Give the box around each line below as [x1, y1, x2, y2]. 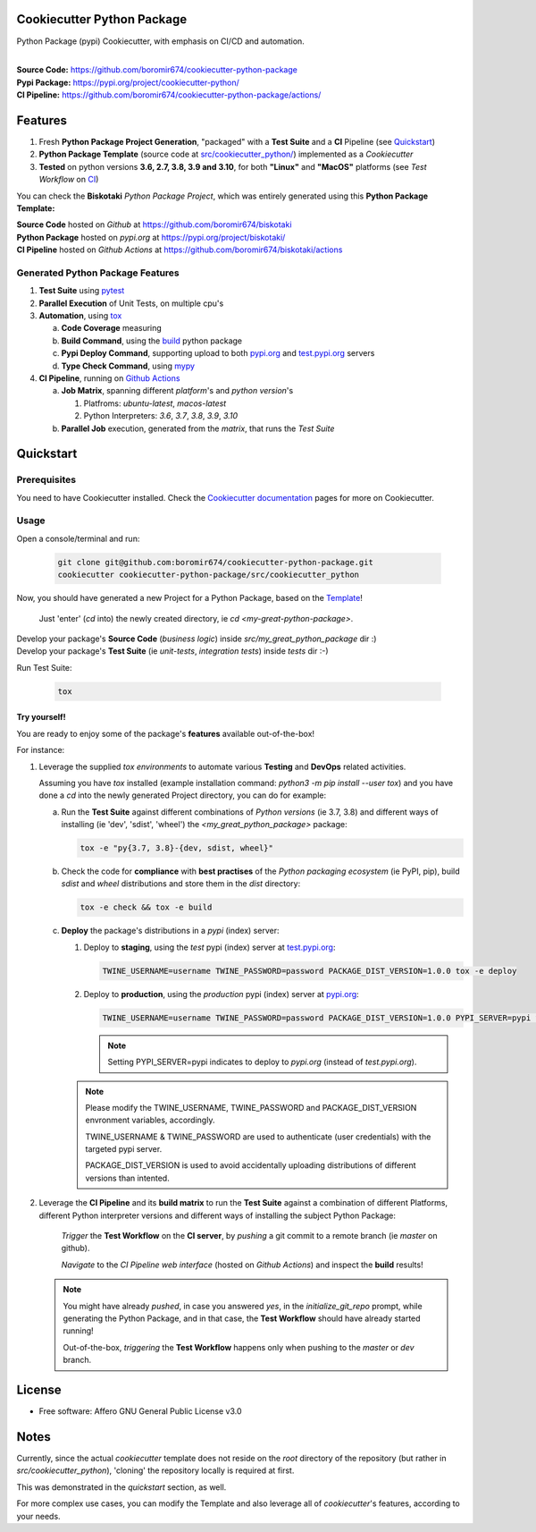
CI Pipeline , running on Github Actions [38, 372, 180, 384]
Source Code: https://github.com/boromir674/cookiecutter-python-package [16, 64, 298, 75]
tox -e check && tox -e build [80, 902, 213, 912]
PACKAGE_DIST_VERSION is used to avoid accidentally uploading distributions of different [85, 1160, 416, 1171]
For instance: [16, 745, 65, 756]
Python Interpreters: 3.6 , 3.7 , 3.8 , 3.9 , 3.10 [83, 411, 239, 421]
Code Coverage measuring [61, 323, 163, 334]
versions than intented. [85, 1172, 170, 1183]
